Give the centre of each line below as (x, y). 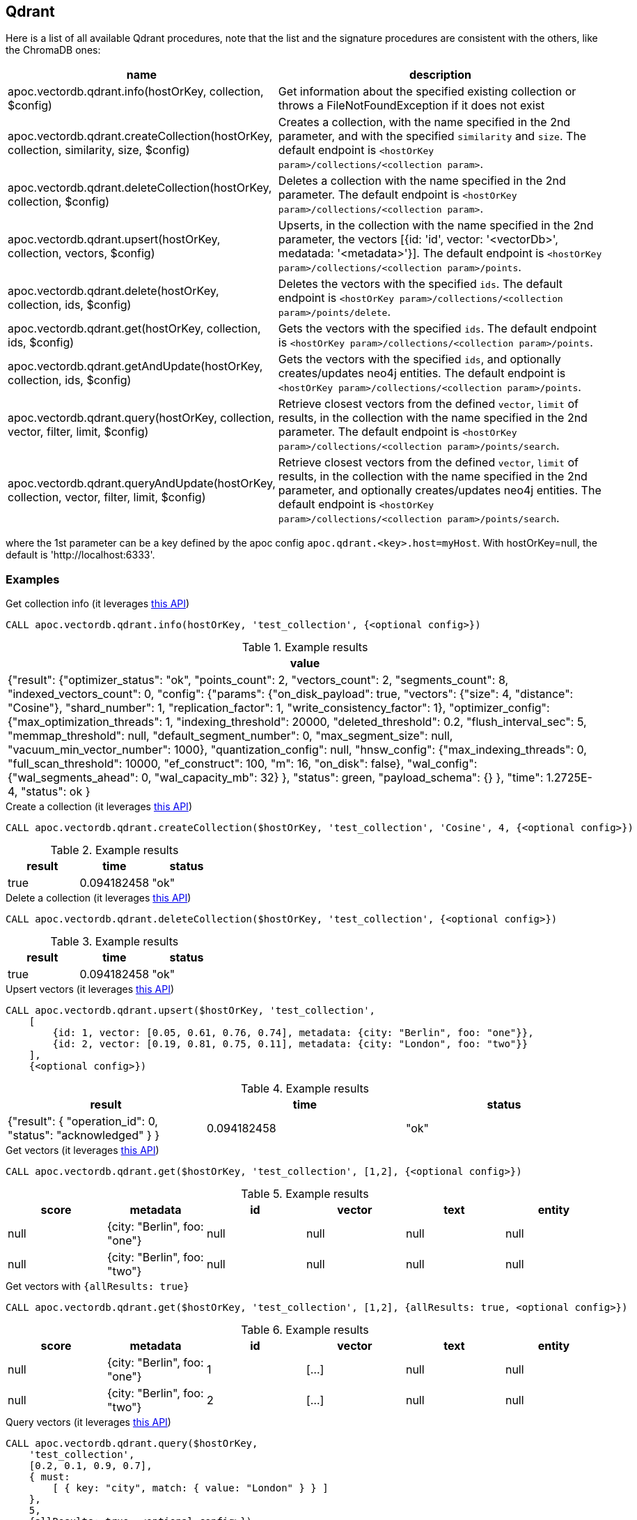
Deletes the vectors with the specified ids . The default (420, 284)
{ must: (49, 1477)
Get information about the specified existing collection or (427, 92)
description (440, 75)
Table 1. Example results (305, 647)
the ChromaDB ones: (53, 50)
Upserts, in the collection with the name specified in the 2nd (436, 226)
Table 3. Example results (115, 942)
